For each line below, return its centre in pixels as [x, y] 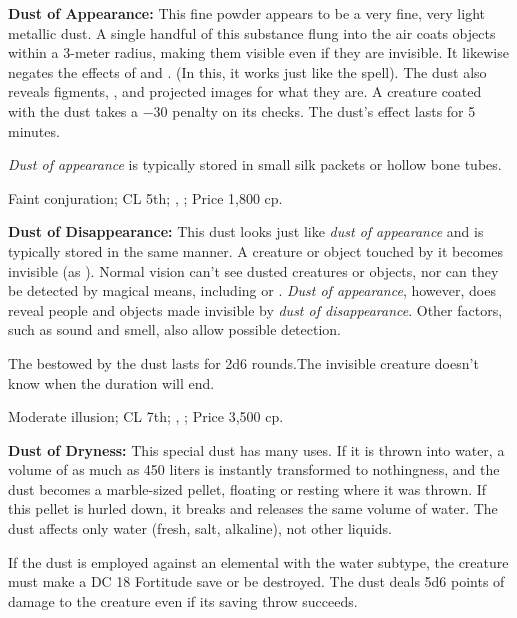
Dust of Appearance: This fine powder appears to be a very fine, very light [246, 13]
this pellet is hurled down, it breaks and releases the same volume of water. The [253, 508]
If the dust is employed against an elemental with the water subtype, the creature [258, 561]
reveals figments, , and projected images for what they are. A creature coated [245, 91]
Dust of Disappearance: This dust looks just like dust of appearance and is [246, 231]
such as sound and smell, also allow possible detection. [175, 329]
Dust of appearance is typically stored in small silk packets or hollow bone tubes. [255, 164]
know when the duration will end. [111, 382]
